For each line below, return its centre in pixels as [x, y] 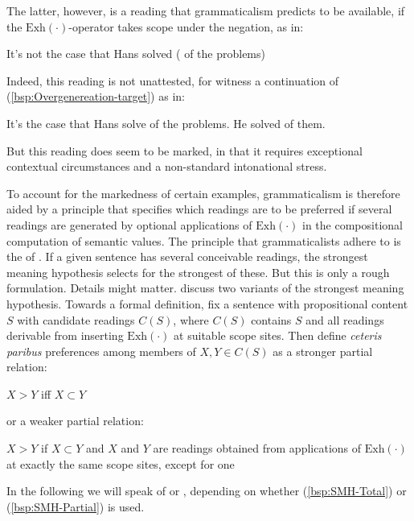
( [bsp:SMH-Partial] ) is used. [76, 506]
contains [271, 319]
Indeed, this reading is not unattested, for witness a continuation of [173, 80]
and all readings [345, 319]
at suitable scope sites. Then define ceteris [278, 335]
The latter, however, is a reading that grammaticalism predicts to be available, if [206, 10]
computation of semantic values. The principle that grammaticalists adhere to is [204, 240]
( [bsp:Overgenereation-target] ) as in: [96, 96]
